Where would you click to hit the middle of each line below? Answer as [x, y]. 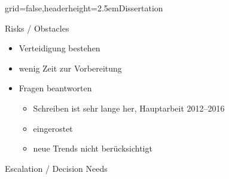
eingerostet [53, 128]
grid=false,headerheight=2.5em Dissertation [84, 8]
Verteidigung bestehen [59, 48]
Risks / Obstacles [37, 28]
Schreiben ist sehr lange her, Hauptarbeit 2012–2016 [129, 108]
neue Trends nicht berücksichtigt [93, 148]
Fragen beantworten [55, 88]
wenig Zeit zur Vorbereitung [70, 68]
